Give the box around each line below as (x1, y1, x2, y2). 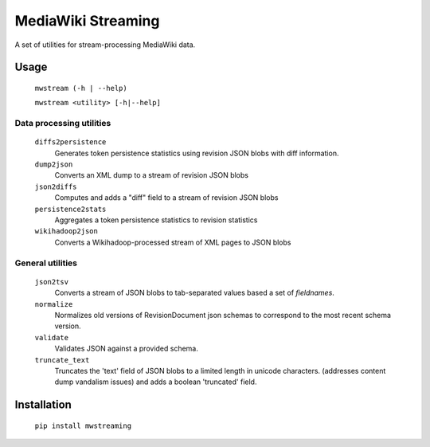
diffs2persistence (34, 138, 107, 147)
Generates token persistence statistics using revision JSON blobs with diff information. (54, 148, 339, 158)
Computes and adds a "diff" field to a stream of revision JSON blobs (54, 193, 279, 202)
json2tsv (34, 277, 69, 286)
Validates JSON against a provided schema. (54, 343, 199, 354)
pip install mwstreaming (34, 421, 131, 430)
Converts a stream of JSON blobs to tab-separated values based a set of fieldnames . (54, 288, 334, 298)
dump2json (34, 160, 73, 169)
